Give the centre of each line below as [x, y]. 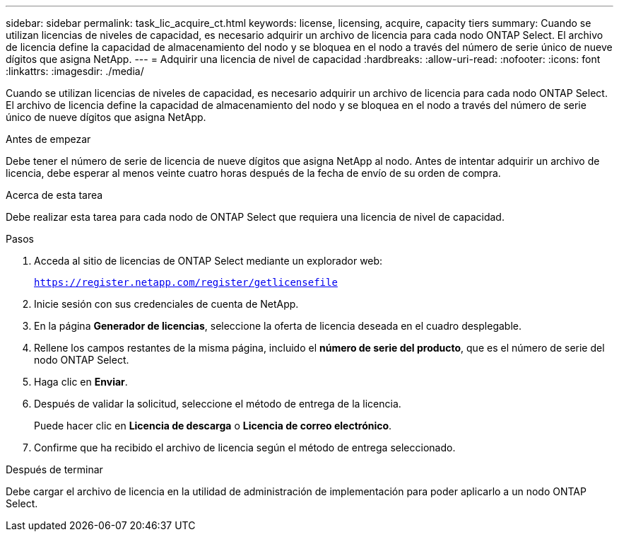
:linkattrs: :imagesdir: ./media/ [75, 71]
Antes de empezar [48, 139]
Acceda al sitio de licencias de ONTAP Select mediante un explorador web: [208, 261]
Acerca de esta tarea [54, 195]
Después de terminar [54, 469]
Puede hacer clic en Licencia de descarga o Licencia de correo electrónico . [213, 426]
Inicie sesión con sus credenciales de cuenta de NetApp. [166, 304]
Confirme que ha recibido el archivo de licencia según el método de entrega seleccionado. [245, 447]
